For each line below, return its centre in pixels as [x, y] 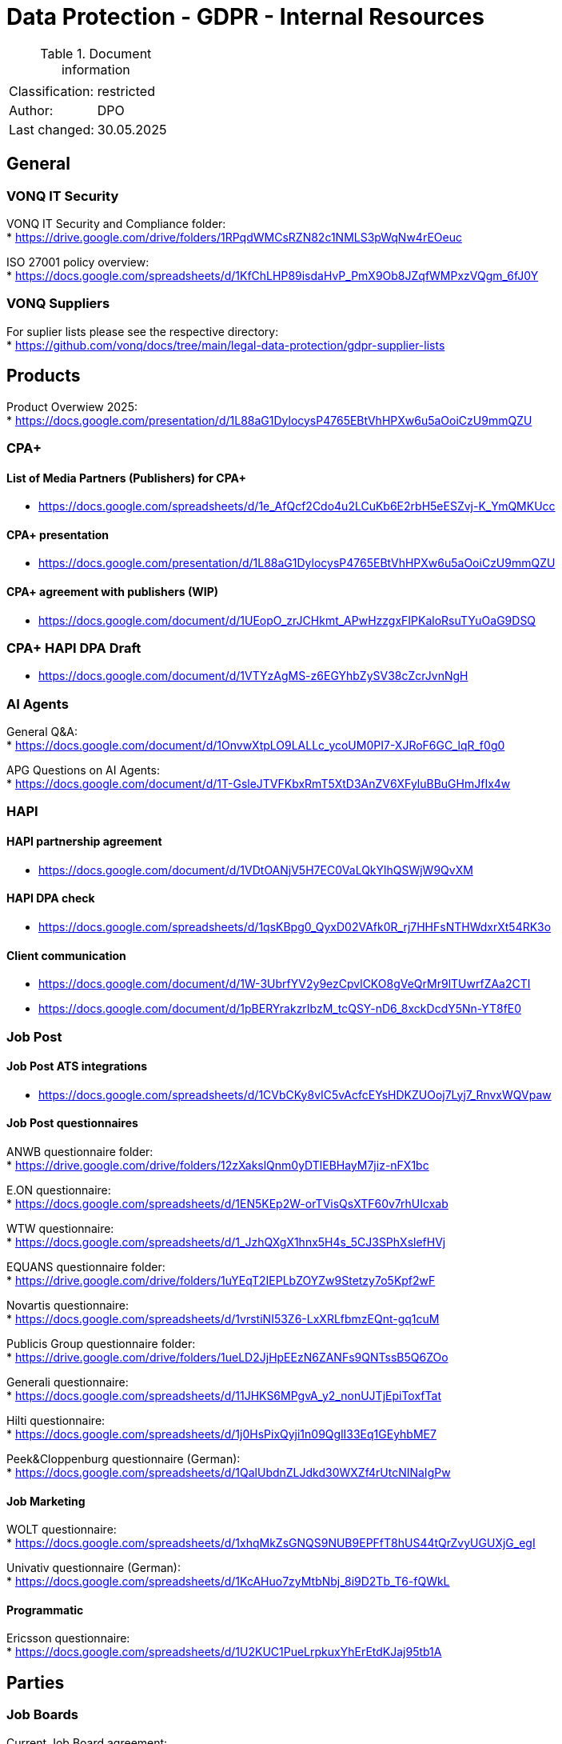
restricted [126, 91]
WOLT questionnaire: [62, 1530]
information [96, 69]
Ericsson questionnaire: [68, 1638]
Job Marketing [46, 1501]
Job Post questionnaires [72, 1123]
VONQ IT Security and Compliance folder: [116, 223]
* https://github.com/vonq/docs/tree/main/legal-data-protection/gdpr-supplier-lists [226, 345]
